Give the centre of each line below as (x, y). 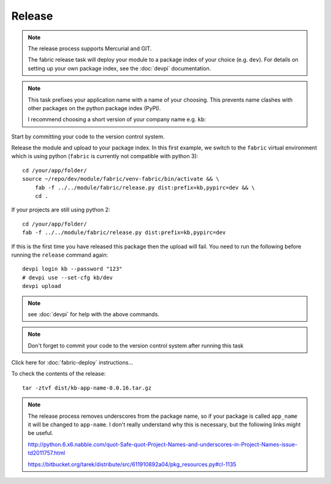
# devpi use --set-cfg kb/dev (68, 278)
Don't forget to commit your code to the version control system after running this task (136, 346)
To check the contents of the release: (59, 374)
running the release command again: (60, 255)
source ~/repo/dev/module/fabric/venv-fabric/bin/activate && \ (121, 179)
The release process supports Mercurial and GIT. (90, 48)
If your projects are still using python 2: (61, 210)
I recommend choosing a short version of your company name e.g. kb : (117, 119)
